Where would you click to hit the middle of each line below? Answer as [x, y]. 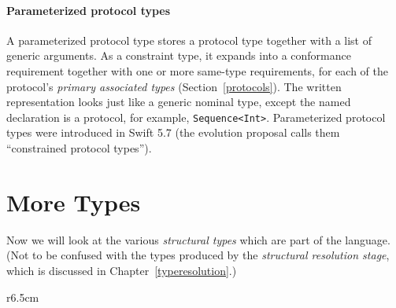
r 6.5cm [23, 297]
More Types [74, 202]
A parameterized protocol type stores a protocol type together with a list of [189, 40]
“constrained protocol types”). [79, 148]
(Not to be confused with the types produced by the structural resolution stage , [198, 255]
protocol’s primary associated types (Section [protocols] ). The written [174, 86]
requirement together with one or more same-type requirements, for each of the [197, 70]
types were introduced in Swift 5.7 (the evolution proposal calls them [173, 132]
